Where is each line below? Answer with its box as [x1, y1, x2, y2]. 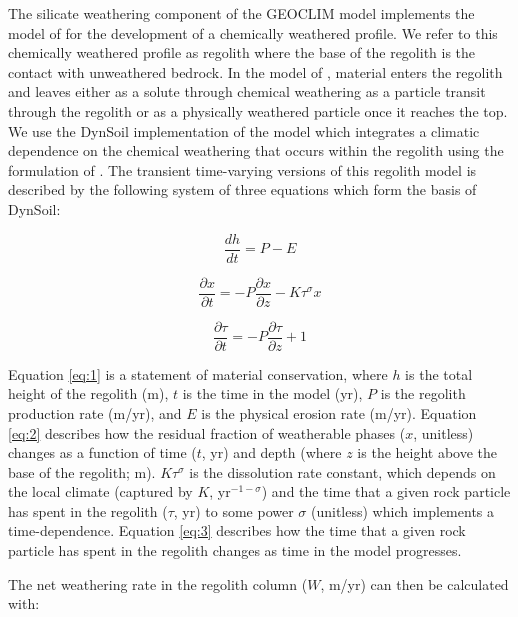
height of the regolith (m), [8, 383, 169, 404]
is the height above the [357, 442, 498, 463]
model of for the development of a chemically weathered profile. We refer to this [8, 22, 498, 43]
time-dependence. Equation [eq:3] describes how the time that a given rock [8, 520, 466, 541]
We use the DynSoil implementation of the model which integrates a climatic [8, 120, 480, 141]
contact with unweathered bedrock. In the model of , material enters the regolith [8, 61, 503, 82]
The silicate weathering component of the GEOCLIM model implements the [8, 3, 475, 23]
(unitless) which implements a [311, 500, 495, 521]
